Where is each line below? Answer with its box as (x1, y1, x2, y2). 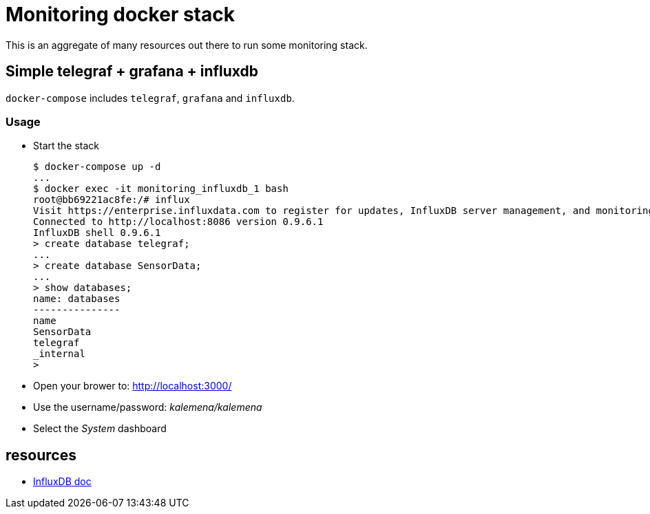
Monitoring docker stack (6, 3, 235, 26)
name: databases (33, 293, 120, 305)
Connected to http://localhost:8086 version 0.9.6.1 (33, 216, 324, 228)
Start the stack (33, 140, 100, 152)
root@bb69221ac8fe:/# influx (33, 194, 190, 206)
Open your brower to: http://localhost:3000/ (33, 380, 232, 392)
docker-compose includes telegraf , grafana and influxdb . (6, 92, 295, 104)
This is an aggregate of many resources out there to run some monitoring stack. (6, 39, 368, 51)
